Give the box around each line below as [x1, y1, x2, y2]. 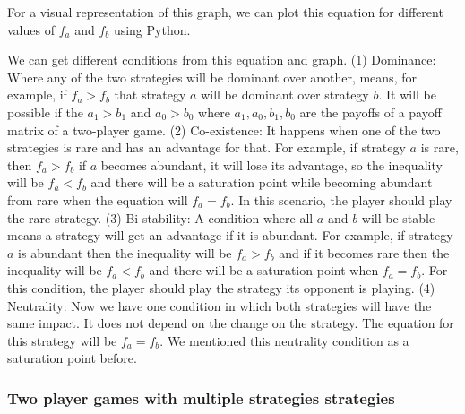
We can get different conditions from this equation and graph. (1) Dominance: [7, 50, 436, 69]
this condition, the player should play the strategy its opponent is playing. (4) [7, 278, 435, 297]
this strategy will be [7, 331, 117, 349]
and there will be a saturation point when [149, 261, 379, 280]
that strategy [114, 85, 186, 104]
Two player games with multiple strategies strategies [7, 386, 395, 409]
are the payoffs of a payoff [299, 102, 442, 121]
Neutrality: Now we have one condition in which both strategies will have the [7, 296, 432, 315]
